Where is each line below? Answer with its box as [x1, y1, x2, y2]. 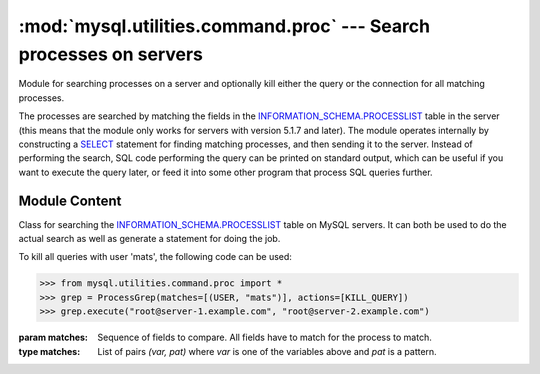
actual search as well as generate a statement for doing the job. [18, 232, 281, 244]
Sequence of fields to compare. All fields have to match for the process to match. [97, 331, 432, 344]
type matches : [18, 345, 81, 357]
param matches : [18, 331, 89, 344]
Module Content [18, 192, 122, 209]
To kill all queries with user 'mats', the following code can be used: [18, 251, 292, 263]
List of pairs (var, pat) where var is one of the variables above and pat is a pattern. [97, 345, 437, 357]
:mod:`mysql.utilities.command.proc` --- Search [18, 15, 430, 37]
